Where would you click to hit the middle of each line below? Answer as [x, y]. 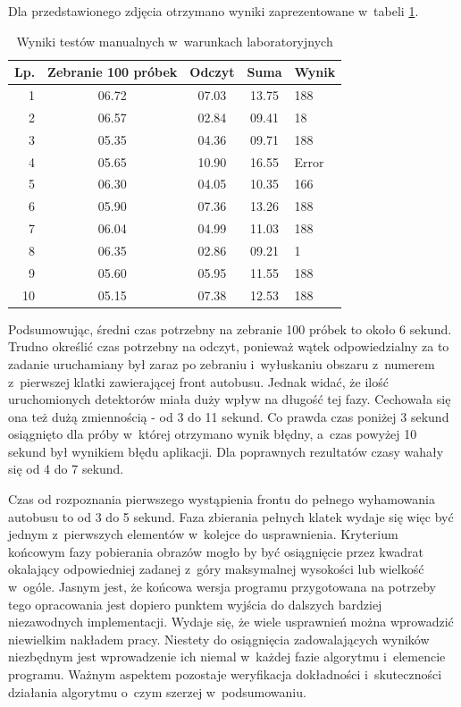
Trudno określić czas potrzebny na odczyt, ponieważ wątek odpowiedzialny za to [229, 346]
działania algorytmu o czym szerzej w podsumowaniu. [157, 691]
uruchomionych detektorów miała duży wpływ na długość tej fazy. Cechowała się [230, 399]
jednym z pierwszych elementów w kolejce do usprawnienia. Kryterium [203, 534]
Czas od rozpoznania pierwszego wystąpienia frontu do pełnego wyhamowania [222, 499]
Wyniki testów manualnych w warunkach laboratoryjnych [175, 41]
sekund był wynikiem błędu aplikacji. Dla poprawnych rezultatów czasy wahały [226, 451]
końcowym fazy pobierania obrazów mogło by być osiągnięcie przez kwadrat [216, 551]
